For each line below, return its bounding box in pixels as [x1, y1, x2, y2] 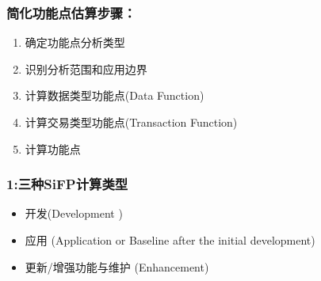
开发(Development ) [25, 205, 123, 222]
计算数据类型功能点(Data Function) [25, 87, 204, 104]
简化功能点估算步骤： [6, 2, 136, 22]
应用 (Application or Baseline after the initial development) [25, 232, 315, 248]
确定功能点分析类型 [25, 34, 125, 51]
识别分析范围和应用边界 [25, 60, 147, 77]
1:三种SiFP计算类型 [6, 174, 128, 194]
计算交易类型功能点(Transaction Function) [25, 114, 238, 130]
